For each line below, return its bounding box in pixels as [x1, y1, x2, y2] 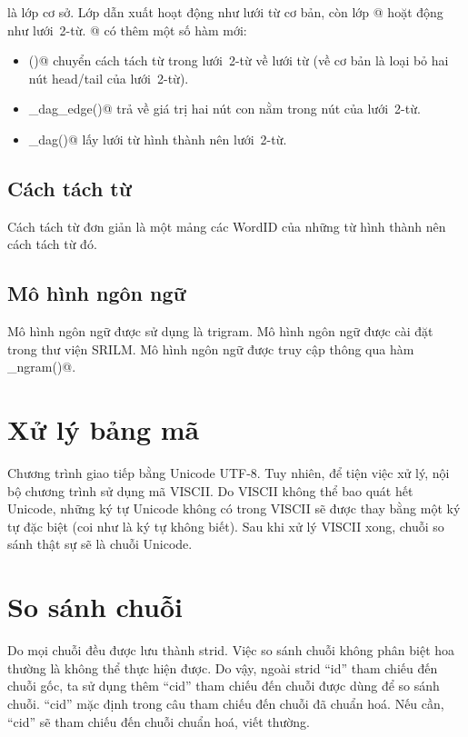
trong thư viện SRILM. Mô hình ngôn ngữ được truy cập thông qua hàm [7, 339, 414, 358]
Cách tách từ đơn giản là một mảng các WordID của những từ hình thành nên [7, 216, 446, 235]
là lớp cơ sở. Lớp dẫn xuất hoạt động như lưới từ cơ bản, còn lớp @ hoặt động [7, 3, 443, 21]
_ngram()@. [7, 357, 76, 376]
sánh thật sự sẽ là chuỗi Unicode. [7, 534, 193, 553]
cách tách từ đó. [7, 234, 97, 254]
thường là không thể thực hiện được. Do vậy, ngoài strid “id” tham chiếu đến [7, 658, 438, 677]
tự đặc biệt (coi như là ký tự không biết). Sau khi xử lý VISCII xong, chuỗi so [7, 516, 444, 535]
